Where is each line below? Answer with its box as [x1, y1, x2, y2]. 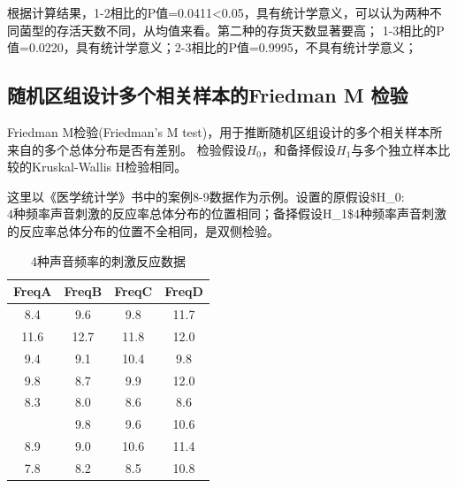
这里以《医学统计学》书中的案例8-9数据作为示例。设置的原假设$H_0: [7, 187, 405, 205]
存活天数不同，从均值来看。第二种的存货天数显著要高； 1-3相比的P [56, 20, 445, 39]
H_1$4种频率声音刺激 [323, 204, 446, 223]
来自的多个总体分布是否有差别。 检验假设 [7, 140, 247, 158]
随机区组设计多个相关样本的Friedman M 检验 [7, 81, 408, 109]
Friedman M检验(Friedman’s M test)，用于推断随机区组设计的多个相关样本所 [7, 122, 443, 141]
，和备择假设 [262, 140, 336, 158]
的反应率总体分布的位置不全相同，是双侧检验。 [7, 221, 279, 240]
